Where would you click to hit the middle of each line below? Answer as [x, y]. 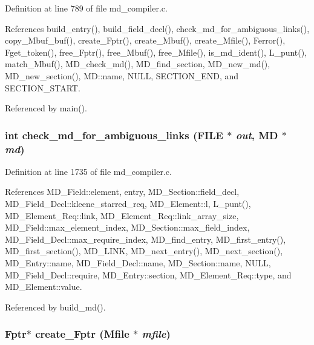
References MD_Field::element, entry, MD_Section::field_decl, [122, 192]
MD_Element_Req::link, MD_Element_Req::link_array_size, [122, 215]
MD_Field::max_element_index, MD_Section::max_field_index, [127, 227]
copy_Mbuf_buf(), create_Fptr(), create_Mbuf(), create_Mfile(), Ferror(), [145, 40]
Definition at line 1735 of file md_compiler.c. [88, 171]
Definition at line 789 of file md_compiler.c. [86, 8]
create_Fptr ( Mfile [82, 334]
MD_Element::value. [44, 287]
